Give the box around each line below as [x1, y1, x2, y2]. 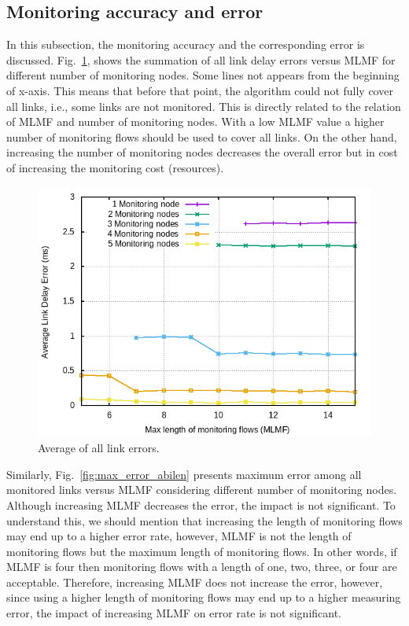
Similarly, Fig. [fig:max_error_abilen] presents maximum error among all [6, 466, 362, 482]
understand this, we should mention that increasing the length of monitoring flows [6, 512, 403, 528]
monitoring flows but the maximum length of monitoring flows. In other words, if [6, 543, 397, 559]
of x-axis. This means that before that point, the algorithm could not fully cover [6, 82, 393, 98]
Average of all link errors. [38, 440, 160, 456]
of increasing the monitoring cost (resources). [6, 159, 224, 175]
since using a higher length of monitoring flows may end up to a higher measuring [6, 589, 401, 606]
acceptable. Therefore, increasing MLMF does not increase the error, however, [6, 573, 383, 590]
